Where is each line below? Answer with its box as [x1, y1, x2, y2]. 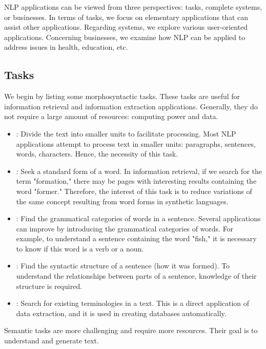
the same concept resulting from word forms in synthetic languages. [16, 196, 229, 206]
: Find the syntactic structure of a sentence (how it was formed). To [16, 260, 230, 271]
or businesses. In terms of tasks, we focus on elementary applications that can [4, 11, 248, 22]
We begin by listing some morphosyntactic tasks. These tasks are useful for [4, 91, 240, 102]
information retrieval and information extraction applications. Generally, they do [4, 101, 258, 111]
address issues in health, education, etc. [4, 42, 128, 52]
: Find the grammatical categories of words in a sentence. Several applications [16, 213, 261, 224]
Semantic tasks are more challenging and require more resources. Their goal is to [4, 325, 258, 336]
